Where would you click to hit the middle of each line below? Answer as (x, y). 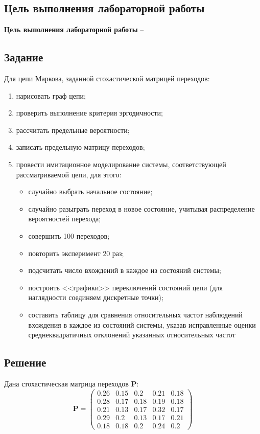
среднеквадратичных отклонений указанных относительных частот (132, 335)
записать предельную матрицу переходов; (80, 147)
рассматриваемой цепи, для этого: (69, 174)
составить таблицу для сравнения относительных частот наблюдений (135, 314)
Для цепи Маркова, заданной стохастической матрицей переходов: (107, 78)
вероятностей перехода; (65, 219)
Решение (25, 362)
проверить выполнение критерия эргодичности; (89, 113)
